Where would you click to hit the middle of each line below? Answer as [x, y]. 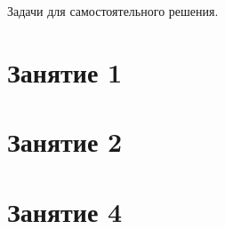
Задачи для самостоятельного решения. [113, 11]
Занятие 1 [65, 71]
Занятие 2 [65, 142]
